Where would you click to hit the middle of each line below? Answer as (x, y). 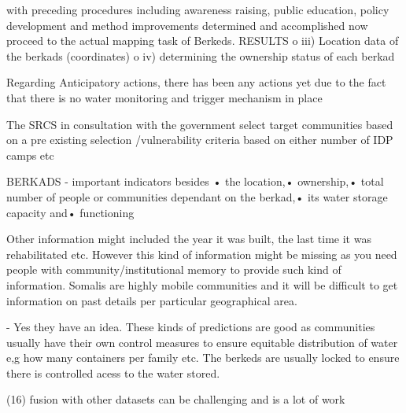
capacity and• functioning (70, 212)
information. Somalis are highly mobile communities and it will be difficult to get (202, 284)
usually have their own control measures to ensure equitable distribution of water (202, 342)
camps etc (30, 155)
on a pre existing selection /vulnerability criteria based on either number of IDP (200, 140)
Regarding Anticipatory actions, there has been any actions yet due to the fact (196, 82)
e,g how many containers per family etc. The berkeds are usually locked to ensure (203, 358)
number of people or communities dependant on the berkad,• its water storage (197, 196)
